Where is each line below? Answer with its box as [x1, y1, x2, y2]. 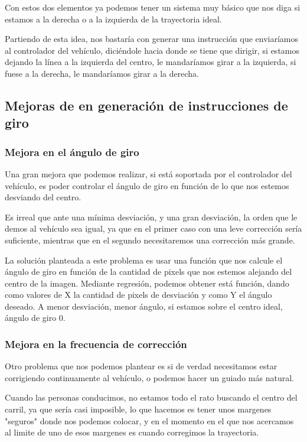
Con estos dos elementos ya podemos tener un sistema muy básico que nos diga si [5, 1, 301, 13]
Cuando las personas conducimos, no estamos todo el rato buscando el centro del [5, 391, 298, 404]
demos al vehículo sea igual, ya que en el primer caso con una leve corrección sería [5, 222, 302, 235]
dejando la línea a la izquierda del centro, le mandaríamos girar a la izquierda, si [5, 56, 296, 68]
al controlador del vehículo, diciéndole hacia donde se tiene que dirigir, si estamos [5, 44, 300, 56]
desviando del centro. [5, 191, 81, 203]
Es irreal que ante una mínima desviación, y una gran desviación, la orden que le [5, 210, 298, 223]
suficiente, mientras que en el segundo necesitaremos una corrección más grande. [5, 233, 295, 246]
